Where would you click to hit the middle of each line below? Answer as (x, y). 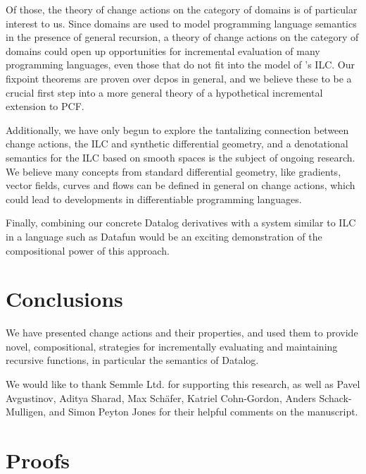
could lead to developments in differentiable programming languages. (154, 199)
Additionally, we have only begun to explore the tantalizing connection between (177, 129)
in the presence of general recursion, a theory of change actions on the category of (182, 37)
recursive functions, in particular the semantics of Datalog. (132, 360)
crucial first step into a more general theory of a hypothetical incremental (164, 92)
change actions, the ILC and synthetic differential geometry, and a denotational (177, 144)
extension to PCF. (45, 106)
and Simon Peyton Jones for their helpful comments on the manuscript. (203, 412)
